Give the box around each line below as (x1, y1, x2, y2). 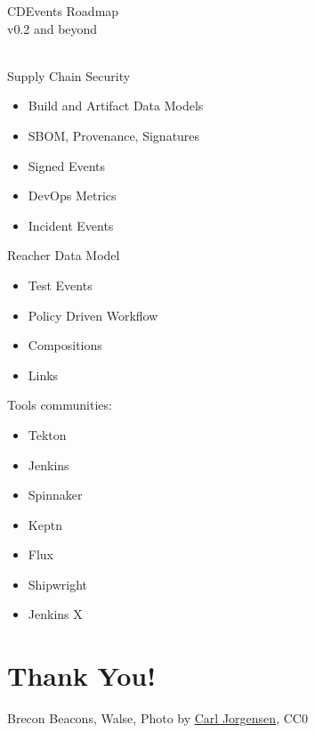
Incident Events (28, 216, 114, 234)
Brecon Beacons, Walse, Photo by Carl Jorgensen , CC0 (7, 709, 308, 728)
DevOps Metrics (28, 186, 117, 205)
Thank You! (7, 657, 156, 694)
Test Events (28, 275, 93, 294)
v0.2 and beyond (7, 19, 98, 37)
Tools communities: (7, 395, 112, 414)
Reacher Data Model (7, 246, 120, 265)
